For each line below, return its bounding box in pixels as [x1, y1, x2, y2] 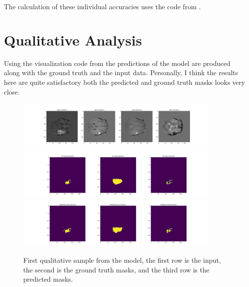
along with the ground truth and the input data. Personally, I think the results [4, 67, 238, 78]
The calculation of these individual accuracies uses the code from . [4, 1, 201, 11]
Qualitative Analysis [4, 30, 142, 49]
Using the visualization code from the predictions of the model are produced [4, 58, 231, 68]
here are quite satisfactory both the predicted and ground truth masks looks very [4, 77, 245, 87]
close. [4, 86, 20, 96]
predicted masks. [23, 274, 73, 284]
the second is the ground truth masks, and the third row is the [23, 264, 209, 274]
